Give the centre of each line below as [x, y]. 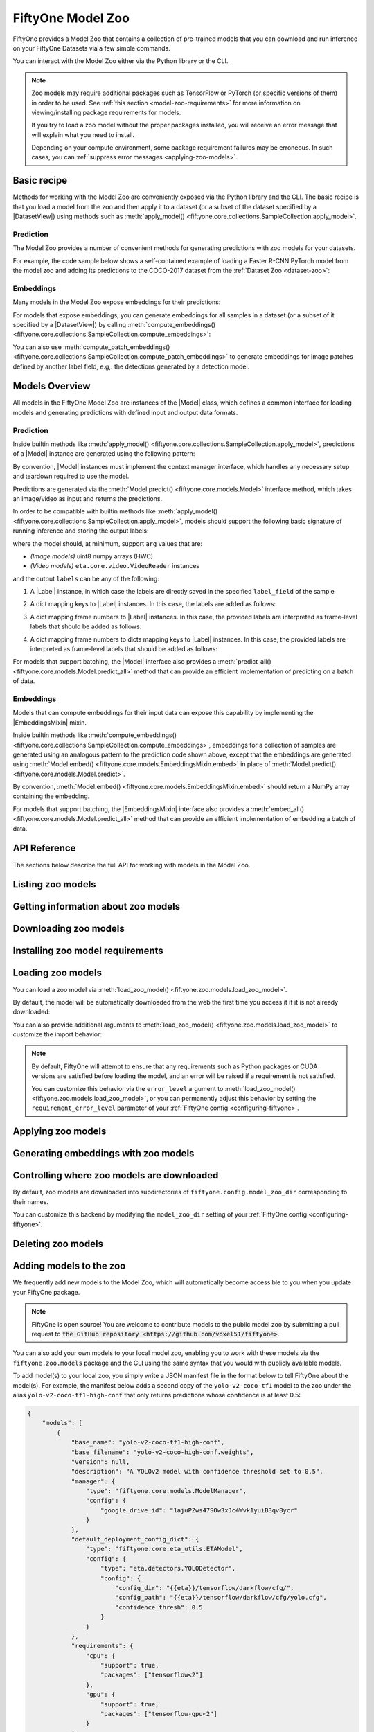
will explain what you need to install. [83, 134]
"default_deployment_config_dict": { [135, 1539]
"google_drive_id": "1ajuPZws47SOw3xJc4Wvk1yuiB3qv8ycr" [199, 1510]
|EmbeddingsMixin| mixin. [50, 722]
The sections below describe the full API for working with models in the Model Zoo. [132, 865]
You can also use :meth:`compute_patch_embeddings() [91, 347]
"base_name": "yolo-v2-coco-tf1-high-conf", [148, 1442]
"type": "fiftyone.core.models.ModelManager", [166, 1491]
